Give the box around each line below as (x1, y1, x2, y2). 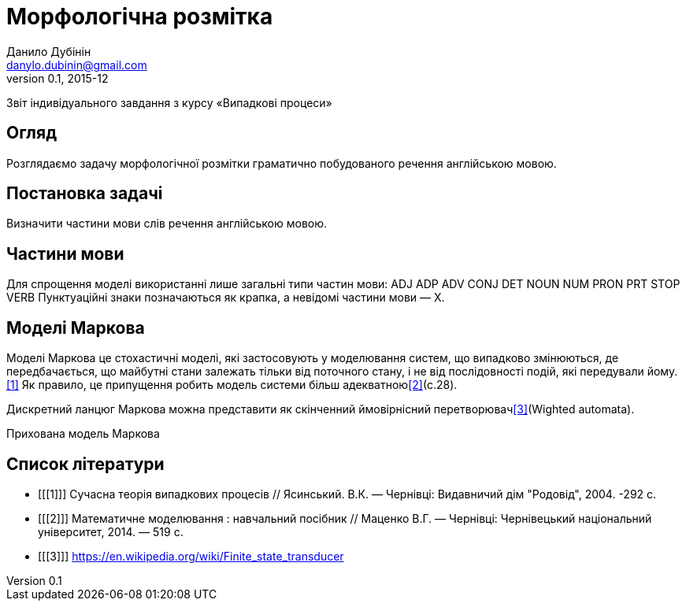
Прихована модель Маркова (6, 427, 160, 441)
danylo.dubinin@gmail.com (6, 57, 147, 72)
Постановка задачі (6, 183, 163, 204)
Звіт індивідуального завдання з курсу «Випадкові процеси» (6, 95, 332, 109)
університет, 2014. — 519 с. (38, 524, 184, 539)
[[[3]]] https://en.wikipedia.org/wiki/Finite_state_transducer (38, 549, 344, 563)
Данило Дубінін (6, 44, 91, 58)
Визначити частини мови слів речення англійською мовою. (6, 217, 328, 231)
